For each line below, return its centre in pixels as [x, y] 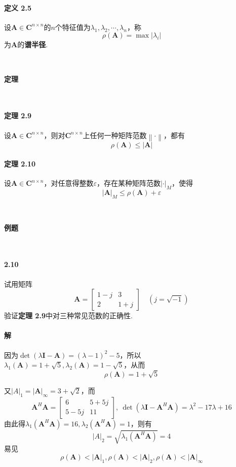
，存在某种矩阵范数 [128, 183]
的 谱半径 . [33, 44]
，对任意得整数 [69, 183]
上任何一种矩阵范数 [115, 135]
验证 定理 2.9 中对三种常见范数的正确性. [68, 315]
